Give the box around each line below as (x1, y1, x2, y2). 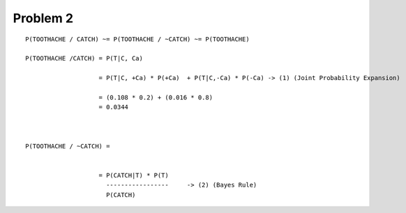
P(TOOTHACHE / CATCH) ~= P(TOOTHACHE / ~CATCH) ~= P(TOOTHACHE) (25, 35, 250, 43)
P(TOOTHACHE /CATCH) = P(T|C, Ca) (25, 54, 143, 63)
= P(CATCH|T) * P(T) (98, 171, 169, 180)
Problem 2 (13, 10, 73, 26)
